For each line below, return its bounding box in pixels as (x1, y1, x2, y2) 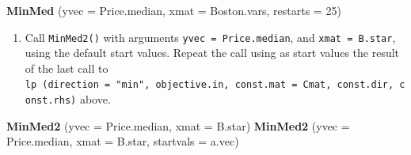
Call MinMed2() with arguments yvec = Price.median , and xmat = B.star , (25, 28, 396, 45)
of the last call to (25, 59, 108, 76)
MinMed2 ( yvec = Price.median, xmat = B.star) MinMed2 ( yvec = (6, 117, 350, 134)
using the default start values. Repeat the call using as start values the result (25, 44, 400, 61)
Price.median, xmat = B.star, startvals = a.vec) (6, 133, 239, 149)
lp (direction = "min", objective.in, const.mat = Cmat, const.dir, (25, 79, 394, 91)
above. (79, 91, 111, 108)
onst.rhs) (25, 95, 77, 107)
